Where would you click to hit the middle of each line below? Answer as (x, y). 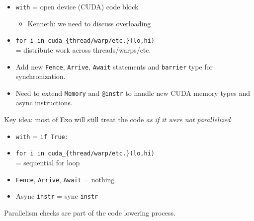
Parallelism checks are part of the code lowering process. (90, 212)
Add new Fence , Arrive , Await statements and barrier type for (114, 66)
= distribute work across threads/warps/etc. (83, 49)
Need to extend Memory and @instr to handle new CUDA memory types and (133, 93)
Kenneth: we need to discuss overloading (89, 23)
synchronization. (41, 76)
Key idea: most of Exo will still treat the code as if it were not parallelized (117, 119)
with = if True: (42, 136)
